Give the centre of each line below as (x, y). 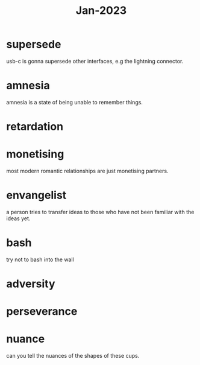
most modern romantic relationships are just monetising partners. (87, 171)
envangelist (36, 195)
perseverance (42, 312)
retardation (35, 127)
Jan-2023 (101, 11)
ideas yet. (18, 218)
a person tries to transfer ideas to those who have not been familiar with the (100, 212)
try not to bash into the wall (40, 259)
